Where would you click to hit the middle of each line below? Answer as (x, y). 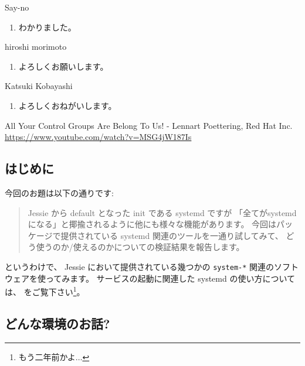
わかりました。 (47, 27)
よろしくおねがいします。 (67, 105)
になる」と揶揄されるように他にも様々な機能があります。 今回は (152, 224)
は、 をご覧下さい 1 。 (45, 291)
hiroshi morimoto (36, 47)
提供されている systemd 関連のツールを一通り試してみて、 (172, 235)
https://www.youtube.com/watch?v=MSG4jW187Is (98, 137)
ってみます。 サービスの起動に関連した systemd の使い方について (170, 278)
